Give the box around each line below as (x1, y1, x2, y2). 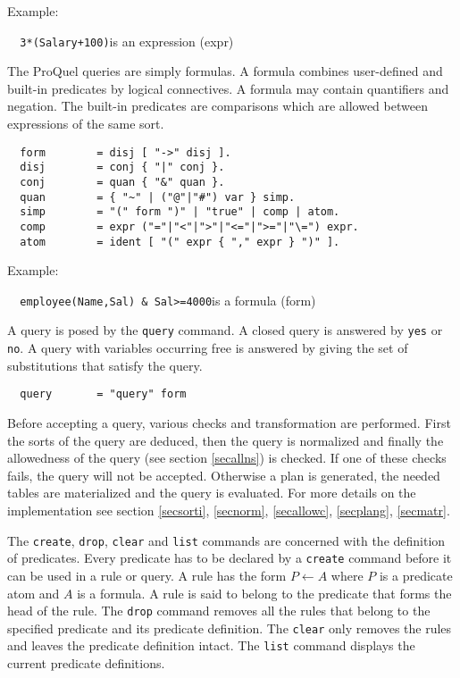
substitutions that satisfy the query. (7, 356, 203, 374)
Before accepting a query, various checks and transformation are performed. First (7, 414, 451, 432)
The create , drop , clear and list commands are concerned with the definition (7, 531, 446, 549)
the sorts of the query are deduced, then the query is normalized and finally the (7, 431, 444, 449)
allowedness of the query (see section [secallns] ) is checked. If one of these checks (7, 448, 447, 467)
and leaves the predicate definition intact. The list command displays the (7, 636, 415, 655)
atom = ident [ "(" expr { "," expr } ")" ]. (20, 235, 340, 248)
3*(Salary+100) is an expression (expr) (20, 31, 234, 50)
